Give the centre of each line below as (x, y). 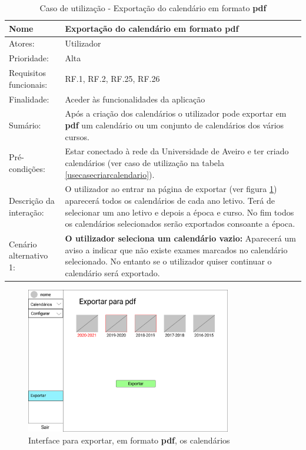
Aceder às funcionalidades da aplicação (135, 99)
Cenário (23, 244)
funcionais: (28, 84)
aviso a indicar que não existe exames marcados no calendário (176, 249)
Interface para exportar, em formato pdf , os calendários (129, 440)
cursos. (77, 136)
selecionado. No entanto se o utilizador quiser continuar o (168, 261)
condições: (27, 168)
